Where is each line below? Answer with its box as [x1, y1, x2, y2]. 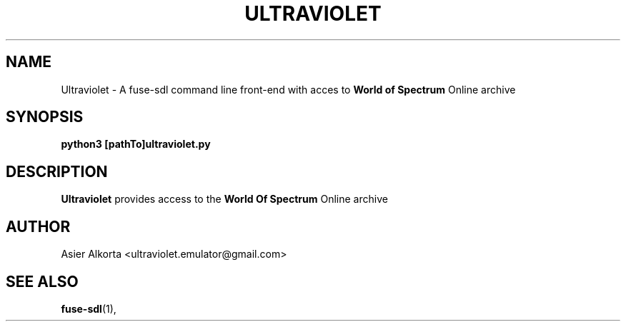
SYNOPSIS [6, 108, 84, 126]
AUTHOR [6, 217, 71, 236]
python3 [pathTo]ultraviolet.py [61, 138, 211, 151]
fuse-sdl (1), [61, 302, 116, 315]
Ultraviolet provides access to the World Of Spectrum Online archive [61, 193, 388, 206]
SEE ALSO [6, 272, 79, 291]
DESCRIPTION [6, 162, 108, 181]
